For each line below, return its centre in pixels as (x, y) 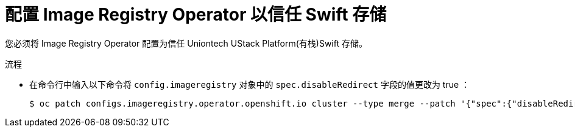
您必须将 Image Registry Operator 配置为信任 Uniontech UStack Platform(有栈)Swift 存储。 (186, 43)
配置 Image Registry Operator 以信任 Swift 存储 (196, 15)
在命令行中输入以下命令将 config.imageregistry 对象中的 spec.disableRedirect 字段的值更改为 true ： (250, 84)
